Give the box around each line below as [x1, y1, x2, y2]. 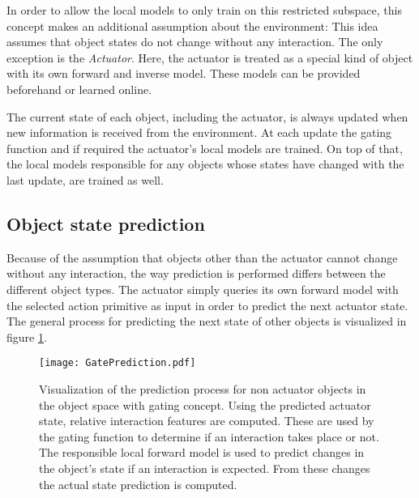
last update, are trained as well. [6, 171, 164, 188]
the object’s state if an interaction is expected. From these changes [39, 459, 370, 476]
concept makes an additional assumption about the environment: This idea [6, 17, 378, 34]
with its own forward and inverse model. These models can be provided [6, 65, 361, 82]
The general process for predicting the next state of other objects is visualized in [6, 313, 407, 330]
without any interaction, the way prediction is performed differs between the [6, 265, 386, 282]
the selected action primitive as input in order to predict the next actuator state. [6, 296, 408, 313]
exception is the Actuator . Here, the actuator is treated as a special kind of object [6, 49, 413, 66]
